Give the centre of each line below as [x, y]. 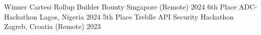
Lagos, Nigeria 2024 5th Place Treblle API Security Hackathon [137, 16]
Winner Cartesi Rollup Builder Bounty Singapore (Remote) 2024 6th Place [120, 6]
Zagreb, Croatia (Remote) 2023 [53, 26]
